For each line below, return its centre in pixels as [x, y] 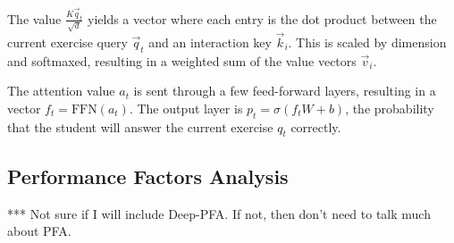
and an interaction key [210, 42]
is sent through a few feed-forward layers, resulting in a [285, 91]
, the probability [390, 108]
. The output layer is [186, 108]
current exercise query [67, 42]
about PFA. [39, 231]
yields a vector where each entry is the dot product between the [262, 18]
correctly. [316, 126]
